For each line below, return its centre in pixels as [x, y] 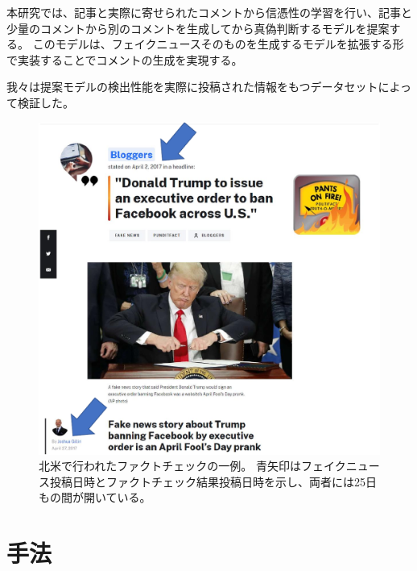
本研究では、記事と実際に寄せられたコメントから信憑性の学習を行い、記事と [209, 12]
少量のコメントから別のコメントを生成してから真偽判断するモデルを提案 [198, 28]
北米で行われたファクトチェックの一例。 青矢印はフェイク [192, 466]
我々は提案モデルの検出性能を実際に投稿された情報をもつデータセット [192, 87]
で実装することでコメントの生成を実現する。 [125, 59]
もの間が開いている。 [95, 497]
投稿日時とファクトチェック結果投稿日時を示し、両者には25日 [213, 481]
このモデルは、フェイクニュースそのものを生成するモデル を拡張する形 [218, 44]
